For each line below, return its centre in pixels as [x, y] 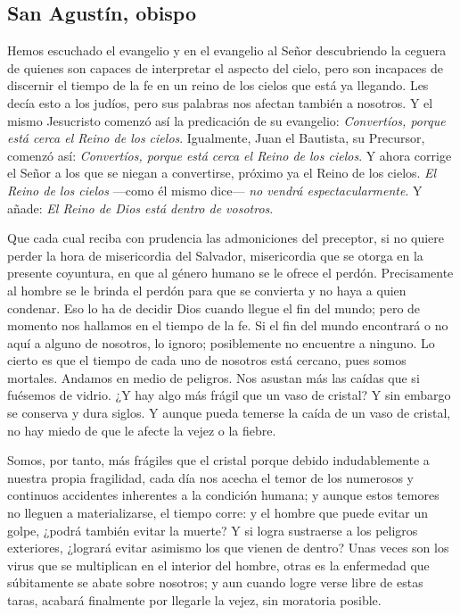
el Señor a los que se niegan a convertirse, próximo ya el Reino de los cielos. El [222, 173]
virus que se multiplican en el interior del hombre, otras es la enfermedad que [218, 565]
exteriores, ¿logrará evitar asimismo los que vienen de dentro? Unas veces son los [228, 548]
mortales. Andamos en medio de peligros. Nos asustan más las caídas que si [214, 377]
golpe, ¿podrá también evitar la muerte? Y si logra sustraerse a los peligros [213, 530]
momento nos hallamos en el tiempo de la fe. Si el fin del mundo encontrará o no [228, 325]
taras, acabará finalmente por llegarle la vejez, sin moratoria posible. [194, 600]
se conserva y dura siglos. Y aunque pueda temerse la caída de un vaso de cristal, [229, 413]
